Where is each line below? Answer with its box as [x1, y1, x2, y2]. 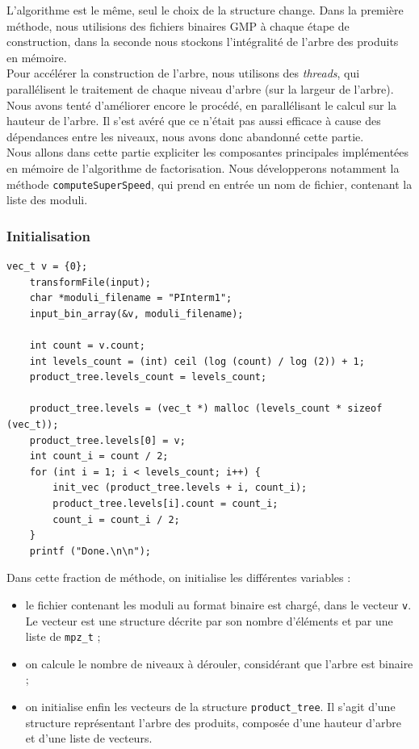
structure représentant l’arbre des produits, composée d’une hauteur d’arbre [25, 713, 401, 730]
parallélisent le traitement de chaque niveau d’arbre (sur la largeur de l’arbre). [6, 80, 394, 97]
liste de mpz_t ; [25, 628, 101, 645]
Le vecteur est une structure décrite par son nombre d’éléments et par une [25, 612, 393, 629]
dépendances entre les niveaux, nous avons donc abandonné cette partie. [6, 128, 364, 144]
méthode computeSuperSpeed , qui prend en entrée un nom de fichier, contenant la [6, 175, 413, 192]
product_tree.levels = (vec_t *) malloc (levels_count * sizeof [29, 403, 383, 415]
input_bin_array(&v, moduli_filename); [29, 308, 244, 320]
